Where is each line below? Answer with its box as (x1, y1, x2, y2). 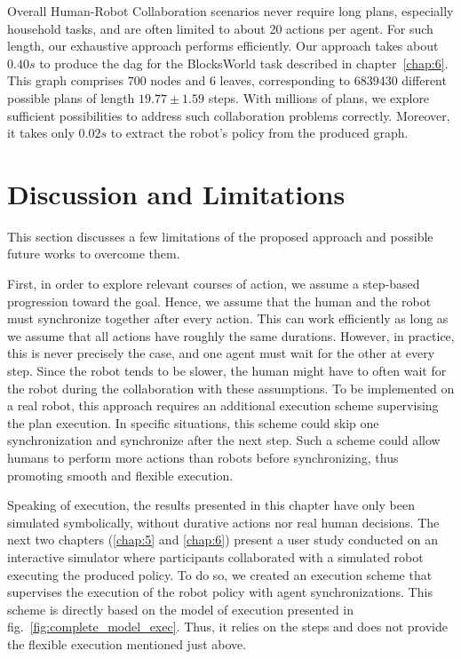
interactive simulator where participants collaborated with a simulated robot (7, 547, 424, 566)
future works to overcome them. (7, 244, 180, 263)
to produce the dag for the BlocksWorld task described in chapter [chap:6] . (39, 53, 449, 72)
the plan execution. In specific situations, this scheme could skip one (7, 413, 379, 432)
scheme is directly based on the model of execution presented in (7, 599, 354, 618)
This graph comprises (7, 71, 123, 90)
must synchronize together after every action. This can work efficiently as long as (7, 309, 449, 328)
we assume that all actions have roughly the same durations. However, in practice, (7, 326, 455, 345)
